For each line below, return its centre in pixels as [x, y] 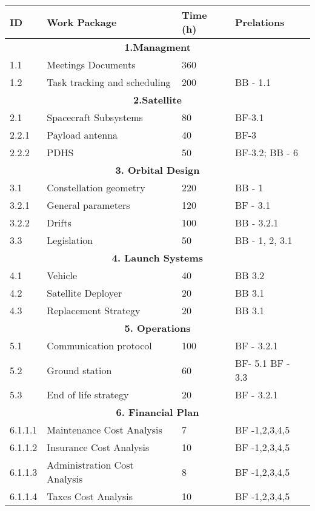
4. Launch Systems [157, 258]
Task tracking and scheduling [109, 82]
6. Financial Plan [157, 412]
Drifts [59, 223]
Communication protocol [99, 345]
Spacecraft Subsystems [95, 117]
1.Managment [157, 47]
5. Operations [157, 328]
